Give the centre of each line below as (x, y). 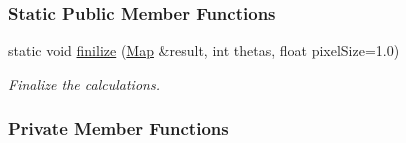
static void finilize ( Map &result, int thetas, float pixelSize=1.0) (204, 50)
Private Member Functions (118, 128)
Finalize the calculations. (84, 83)
